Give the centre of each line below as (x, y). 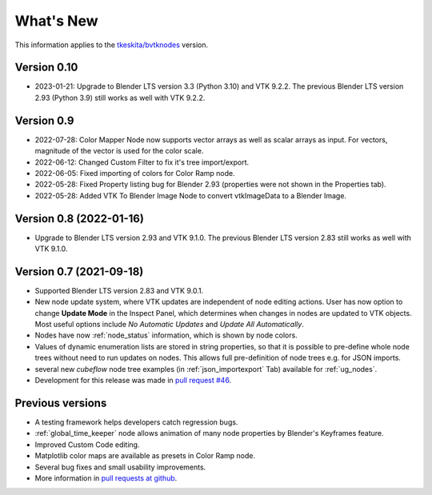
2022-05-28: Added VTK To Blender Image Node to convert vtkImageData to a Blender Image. (191, 195)
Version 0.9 (44, 120)
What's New (57, 21)
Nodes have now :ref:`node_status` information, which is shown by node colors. (166, 335)
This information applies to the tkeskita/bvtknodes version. (112, 45)
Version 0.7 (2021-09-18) (79, 271)
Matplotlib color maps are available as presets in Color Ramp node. (145, 456)
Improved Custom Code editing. (87, 445)
